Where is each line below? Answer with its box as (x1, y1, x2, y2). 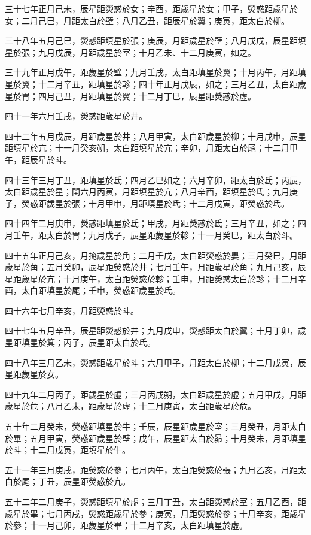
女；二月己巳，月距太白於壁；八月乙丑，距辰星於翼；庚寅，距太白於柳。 (5, 14, 289, 26)
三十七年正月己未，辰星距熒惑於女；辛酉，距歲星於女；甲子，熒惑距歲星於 (5, 2, 298, 14)
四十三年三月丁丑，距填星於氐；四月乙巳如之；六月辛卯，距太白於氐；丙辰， (5, 173, 306, 186)
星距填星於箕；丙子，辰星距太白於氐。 (5, 336, 155, 349)
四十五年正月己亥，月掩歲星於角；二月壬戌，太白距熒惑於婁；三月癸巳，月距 (5, 249, 306, 261)
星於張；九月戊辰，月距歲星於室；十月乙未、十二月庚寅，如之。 (5, 46, 256, 58)
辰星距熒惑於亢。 (63, 475, 130, 488)
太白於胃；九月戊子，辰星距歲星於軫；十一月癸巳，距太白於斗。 (46, 228, 298, 241)
